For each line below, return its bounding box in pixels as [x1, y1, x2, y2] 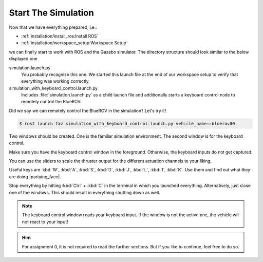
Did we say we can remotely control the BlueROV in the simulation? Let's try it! [9, 108, 167, 113]
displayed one [9, 56, 38, 62]
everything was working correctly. [21, 78, 90, 84]
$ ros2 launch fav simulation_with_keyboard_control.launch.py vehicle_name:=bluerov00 [19, 121, 235, 126]
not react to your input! [22, 219, 68, 225]
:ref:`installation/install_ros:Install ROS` [21, 33, 98, 39]
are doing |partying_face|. [9, 173, 61, 180]
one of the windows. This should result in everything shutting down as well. [9, 189, 161, 195]
